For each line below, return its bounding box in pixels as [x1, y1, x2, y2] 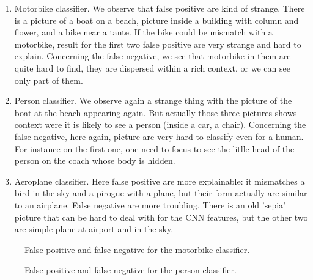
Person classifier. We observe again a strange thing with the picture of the [14, 94, 292, 107]
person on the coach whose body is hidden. [14, 154, 175, 167]
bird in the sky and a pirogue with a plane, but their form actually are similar [14, 186, 307, 199]
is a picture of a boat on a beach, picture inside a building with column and [14, 13, 299, 26]
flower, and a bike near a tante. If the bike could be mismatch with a [14, 26, 273, 39]
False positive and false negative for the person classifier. [24, 263, 237, 276]
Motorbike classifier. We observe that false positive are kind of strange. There [14, 2, 305, 14]
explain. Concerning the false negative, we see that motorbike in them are [14, 50, 291, 62]
